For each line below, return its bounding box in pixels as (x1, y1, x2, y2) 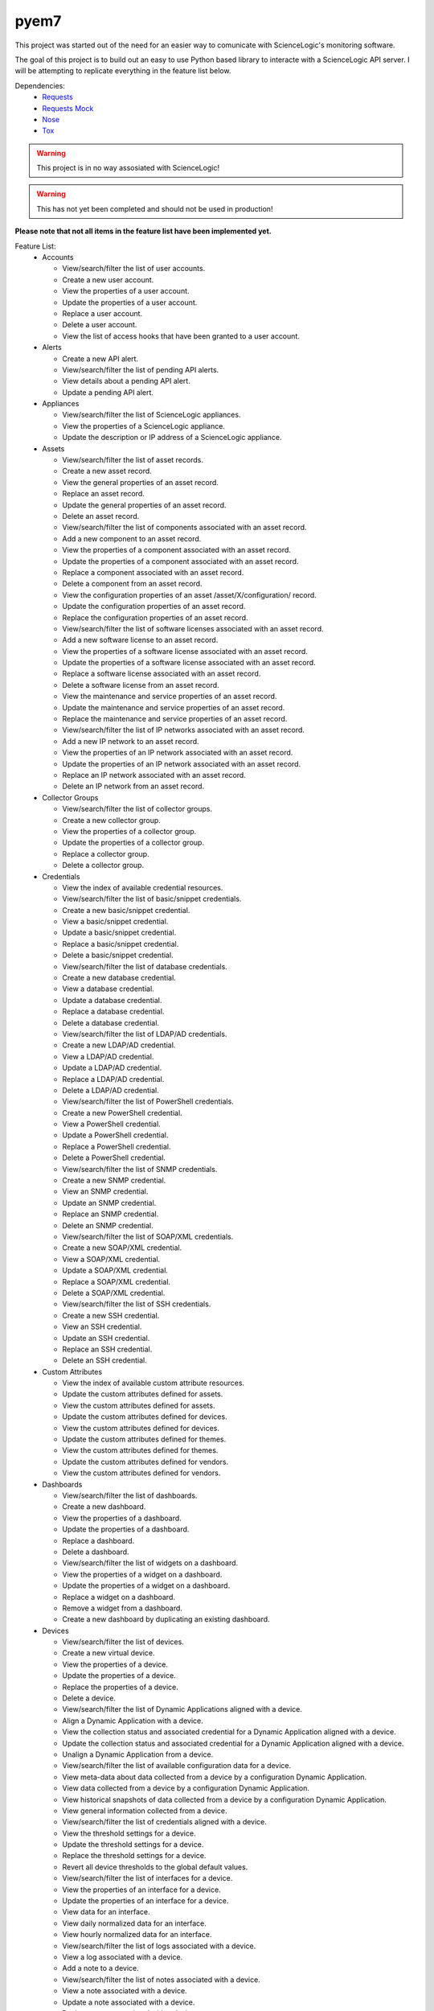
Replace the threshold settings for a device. (62, 1851, 207, 1861)
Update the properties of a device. (62, 1671, 176, 1680)
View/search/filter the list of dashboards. (62, 1491, 198, 1500)
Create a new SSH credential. (62, 1310, 160, 1320)
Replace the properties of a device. (62, 1682, 178, 1692)
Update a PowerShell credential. (62, 1130, 169, 1140)
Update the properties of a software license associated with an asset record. (62, 658, 317, 668)
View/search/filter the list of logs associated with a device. (62, 1941, 256, 1951)
